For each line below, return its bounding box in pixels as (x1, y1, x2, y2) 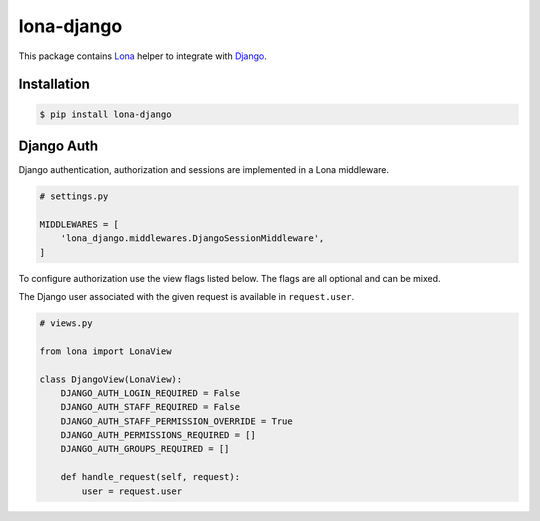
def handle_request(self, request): (60, 471, 240, 483)
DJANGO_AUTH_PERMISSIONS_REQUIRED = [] (60, 430, 257, 441)
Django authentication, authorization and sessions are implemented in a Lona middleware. (18, 164, 390, 176)
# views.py (39, 317, 93, 329)
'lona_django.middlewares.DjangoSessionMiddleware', (60, 233, 325, 244)
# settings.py (39, 191, 109, 202)
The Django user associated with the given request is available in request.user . (18, 290, 355, 302)
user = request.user (81, 485, 183, 497)
